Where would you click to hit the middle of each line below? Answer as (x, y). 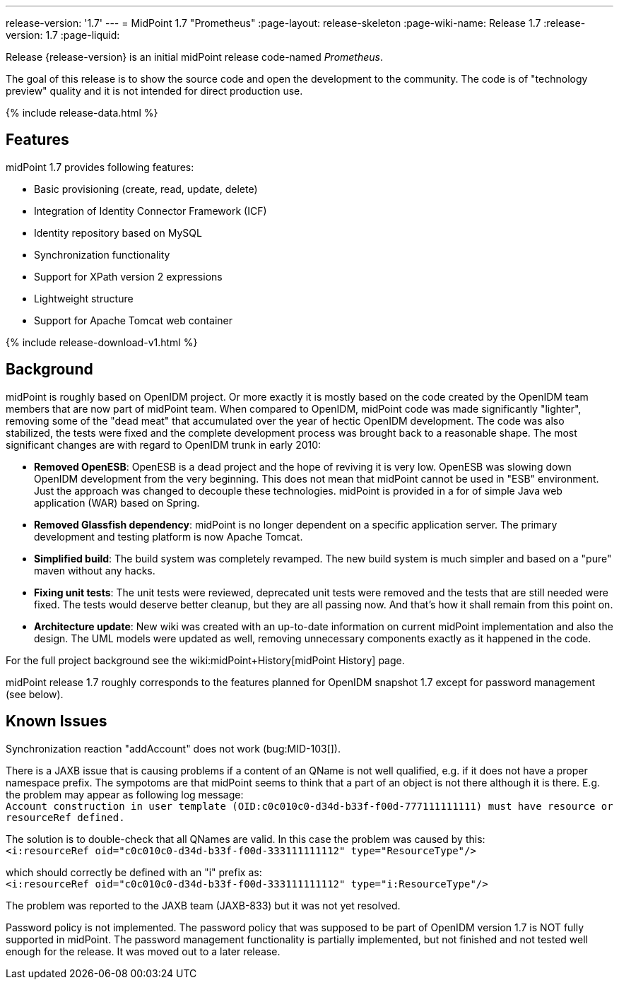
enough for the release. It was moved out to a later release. (143, 951)
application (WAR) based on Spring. (117, 502)
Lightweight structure (84, 298)
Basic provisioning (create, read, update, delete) (146, 189)
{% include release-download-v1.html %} (102, 342)
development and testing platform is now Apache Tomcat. (169, 536)
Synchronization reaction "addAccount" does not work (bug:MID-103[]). (173, 748)
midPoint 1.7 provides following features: (100, 167)
